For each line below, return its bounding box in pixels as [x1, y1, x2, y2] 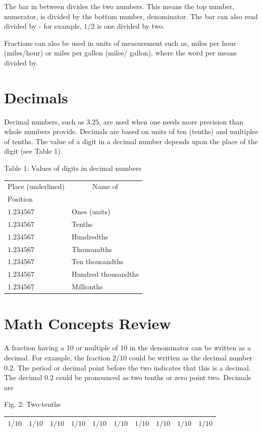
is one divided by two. [96, 21, 165, 31]
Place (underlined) [8, 181, 65, 192]
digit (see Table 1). [4, 146, 63, 156]
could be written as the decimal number [129, 352, 252, 362]
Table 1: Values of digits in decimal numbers [4, 163, 142, 173]
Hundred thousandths [72, 269, 139, 279]
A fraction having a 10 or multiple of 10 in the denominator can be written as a [4, 342, 251, 353]
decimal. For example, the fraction [4, 352, 111, 362]
